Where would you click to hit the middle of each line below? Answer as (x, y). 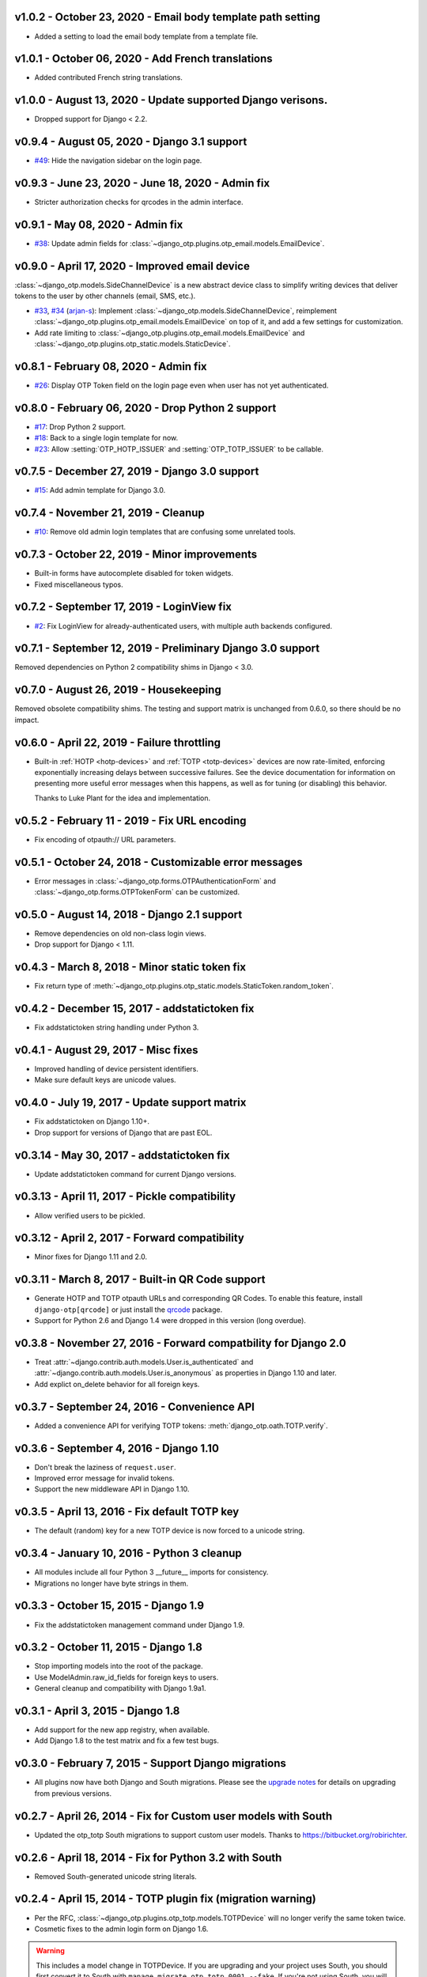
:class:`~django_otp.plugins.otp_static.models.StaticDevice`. (132, 343)
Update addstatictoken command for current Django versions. (135, 1174)
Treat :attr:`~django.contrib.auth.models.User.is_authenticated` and (144, 1362)
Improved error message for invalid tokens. (104, 1478)
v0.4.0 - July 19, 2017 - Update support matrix (130, 1103)
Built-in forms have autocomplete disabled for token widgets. (134, 573)
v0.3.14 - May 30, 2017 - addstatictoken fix (122, 1155)
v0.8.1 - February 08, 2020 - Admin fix (111, 367)
